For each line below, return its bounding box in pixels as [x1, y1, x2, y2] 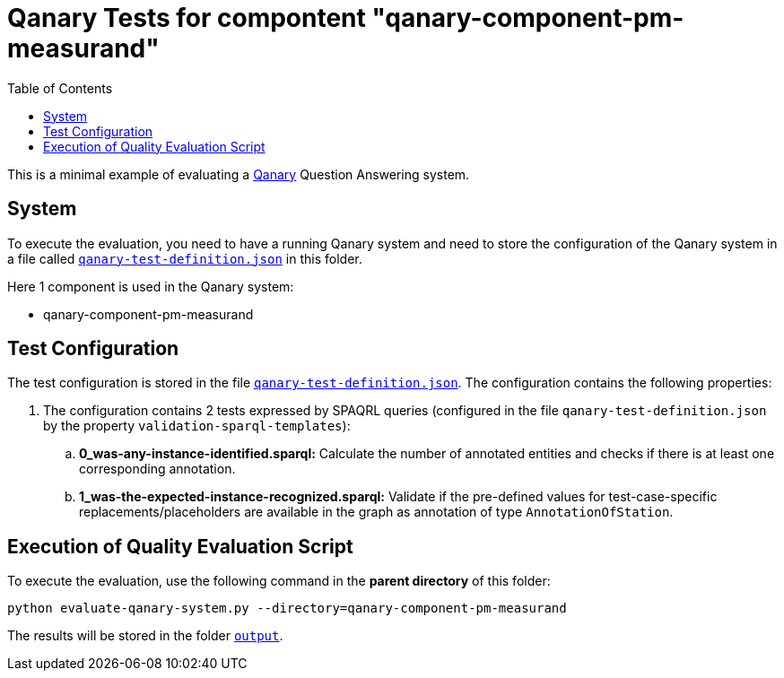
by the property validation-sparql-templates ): [43, 418, 351, 434]
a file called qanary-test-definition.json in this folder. [7, 250, 362, 266]
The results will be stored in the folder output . [7, 628, 283, 644]
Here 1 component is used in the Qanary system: [7, 278, 294, 294]
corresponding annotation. [79, 461, 236, 477]
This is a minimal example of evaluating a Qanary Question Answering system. [7, 166, 470, 182]
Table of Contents [7, 80, 113, 96]
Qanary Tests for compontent [7, 3, 366, 33]
